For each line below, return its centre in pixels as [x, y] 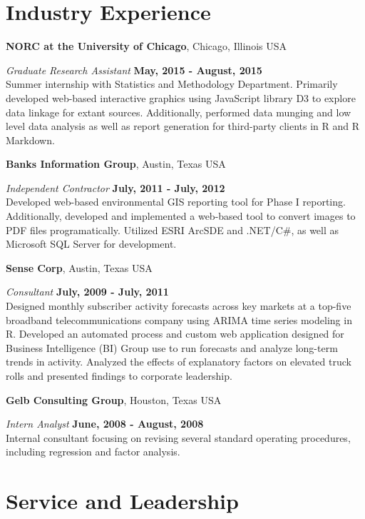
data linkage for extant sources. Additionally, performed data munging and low [179, 112]
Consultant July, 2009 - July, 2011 [87, 292]
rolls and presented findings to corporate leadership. [119, 376]
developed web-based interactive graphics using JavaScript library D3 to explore [181, 97]
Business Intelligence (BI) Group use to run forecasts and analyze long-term [172, 347]
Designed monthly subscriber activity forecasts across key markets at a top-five [179, 306]
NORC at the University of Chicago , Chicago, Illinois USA [146, 46]
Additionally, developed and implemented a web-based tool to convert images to [181, 216]
